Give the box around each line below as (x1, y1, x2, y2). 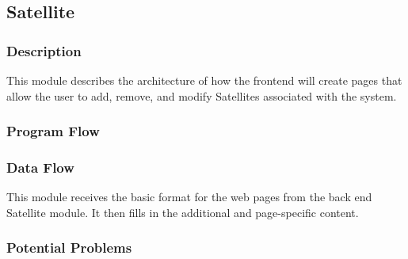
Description (6, 40, 82, 60)
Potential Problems (6, 238, 132, 257)
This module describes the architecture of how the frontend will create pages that (6, 72, 402, 88)
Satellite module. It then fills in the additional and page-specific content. (6, 204, 359, 220)
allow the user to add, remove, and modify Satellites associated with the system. (6, 87, 397, 104)
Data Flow (6, 157, 74, 177)
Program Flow (6, 121, 100, 141)
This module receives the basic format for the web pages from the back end (6, 189, 372, 205)
